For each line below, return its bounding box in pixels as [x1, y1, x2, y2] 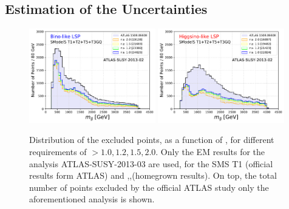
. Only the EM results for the [155, 145, 265, 158]
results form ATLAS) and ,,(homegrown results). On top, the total [29, 169, 277, 182]
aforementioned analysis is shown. [29, 193, 155, 205]
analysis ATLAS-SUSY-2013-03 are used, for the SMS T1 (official [29, 157, 273, 170]
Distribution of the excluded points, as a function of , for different [29, 133, 274, 146]
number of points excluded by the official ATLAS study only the [29, 181, 269, 193]
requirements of [29, 145, 87, 158]
